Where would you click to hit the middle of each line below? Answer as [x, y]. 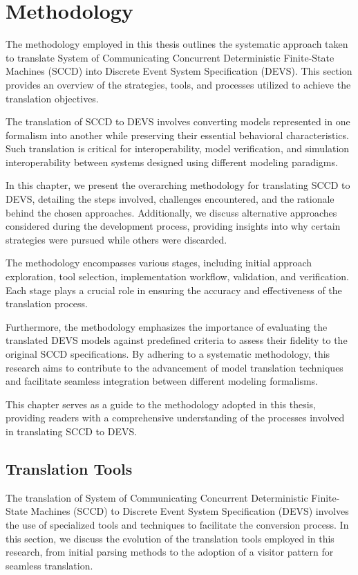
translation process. [47, 303]
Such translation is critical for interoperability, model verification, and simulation [178, 148]
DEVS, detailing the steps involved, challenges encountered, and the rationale [170, 199]
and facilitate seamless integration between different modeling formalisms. [162, 381]
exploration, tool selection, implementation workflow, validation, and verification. [177, 276]
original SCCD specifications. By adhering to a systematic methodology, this [168, 354]
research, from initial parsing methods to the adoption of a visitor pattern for [170, 552]
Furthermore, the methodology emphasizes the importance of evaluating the [167, 326]
